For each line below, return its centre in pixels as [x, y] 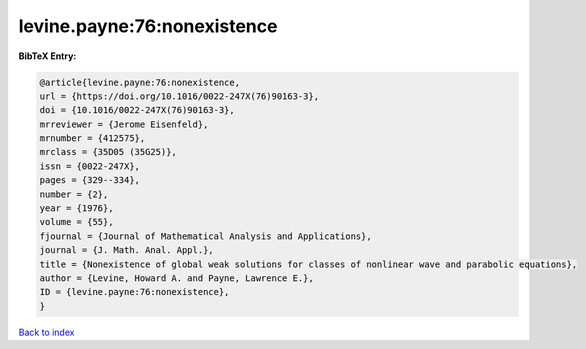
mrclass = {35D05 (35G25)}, [108, 152]
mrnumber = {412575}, [92, 138]
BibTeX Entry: [47, 56]
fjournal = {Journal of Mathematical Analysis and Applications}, [205, 236]
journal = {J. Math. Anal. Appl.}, [126, 250]
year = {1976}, [76, 208]
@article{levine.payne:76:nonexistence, [139, 82]
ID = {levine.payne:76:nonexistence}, [134, 292]
